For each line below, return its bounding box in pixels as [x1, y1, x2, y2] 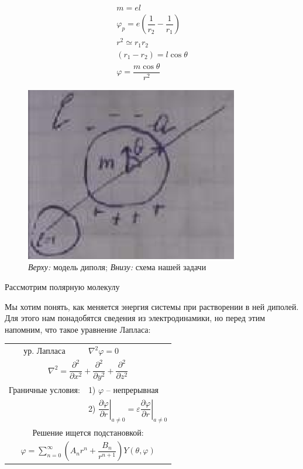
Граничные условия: [9, 383, 80, 395]
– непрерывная [106, 383, 159, 395]
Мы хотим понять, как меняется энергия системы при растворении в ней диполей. [5, 300, 299, 312]
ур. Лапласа [23, 344, 66, 357]
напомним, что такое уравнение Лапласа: [5, 323, 151, 335]
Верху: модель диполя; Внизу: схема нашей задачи [28, 261, 206, 273]
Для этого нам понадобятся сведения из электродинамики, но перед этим [5, 312, 266, 324]
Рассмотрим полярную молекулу [5, 280, 120, 292]
